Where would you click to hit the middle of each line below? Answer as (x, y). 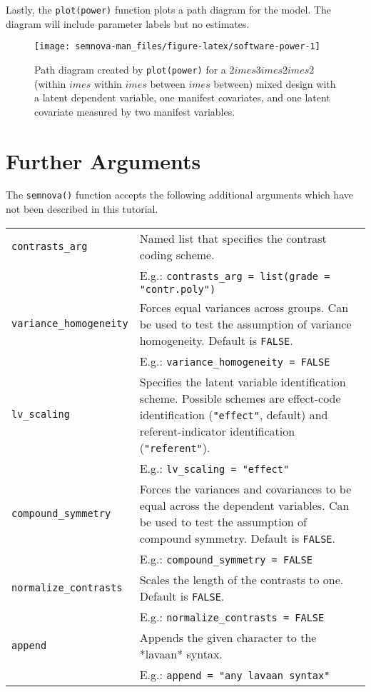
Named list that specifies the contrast (233, 238)
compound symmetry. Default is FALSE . (237, 538)
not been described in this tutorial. (82, 209)
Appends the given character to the (228, 637)
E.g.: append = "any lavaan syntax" (235, 674)
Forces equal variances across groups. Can (244, 307)
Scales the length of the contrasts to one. (242, 579)
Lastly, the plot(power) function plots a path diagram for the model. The (169, 9)
